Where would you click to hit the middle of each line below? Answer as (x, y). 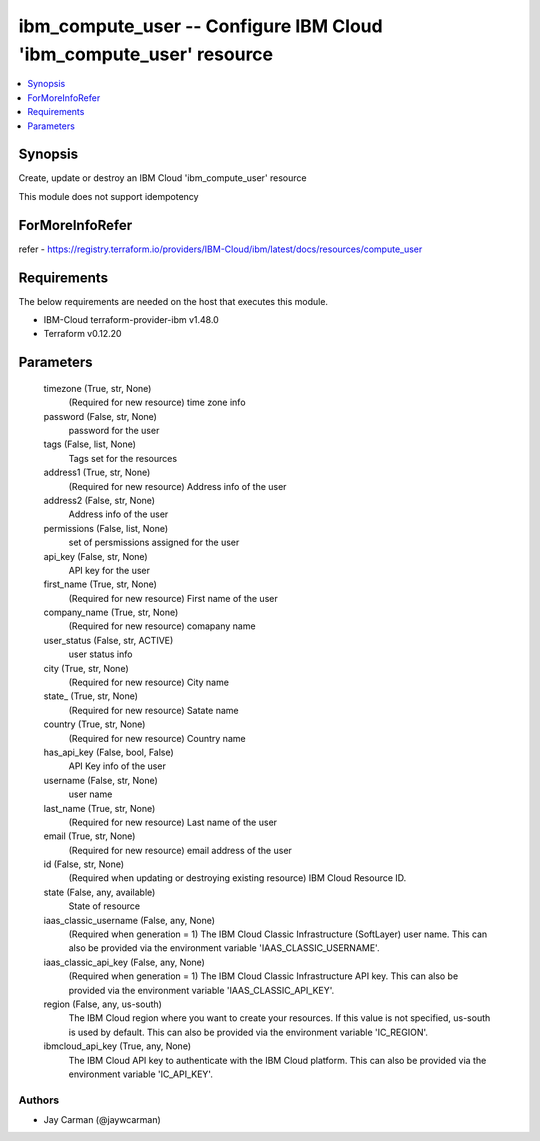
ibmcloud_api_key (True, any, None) (117, 1046)
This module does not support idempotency (108, 196)
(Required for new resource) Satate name (153, 710)
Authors (39, 1100)
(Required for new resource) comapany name (162, 626)
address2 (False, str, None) (99, 500)
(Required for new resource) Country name (157, 738)
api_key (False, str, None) (96, 556)
